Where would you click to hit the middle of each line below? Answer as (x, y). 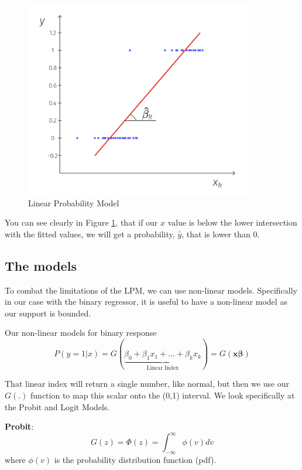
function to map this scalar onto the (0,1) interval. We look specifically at (163, 395)
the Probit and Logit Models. (57, 406)
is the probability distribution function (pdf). (135, 460)
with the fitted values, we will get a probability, (90, 234)
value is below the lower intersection (232, 222)
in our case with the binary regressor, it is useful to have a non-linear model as (146, 302)
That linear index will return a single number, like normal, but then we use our (147, 384)
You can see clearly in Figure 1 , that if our (81, 222)
